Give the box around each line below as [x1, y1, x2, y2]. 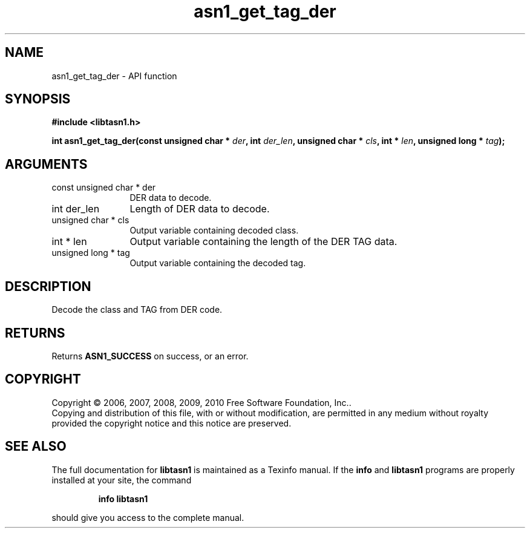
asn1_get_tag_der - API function [51, 70, 177, 81]
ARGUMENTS [5, 156, 88, 172]
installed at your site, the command [51, 474, 192, 485]
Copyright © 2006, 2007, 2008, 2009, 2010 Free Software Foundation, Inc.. [51, 397, 352, 408]
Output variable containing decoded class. [129, 225, 299, 236]
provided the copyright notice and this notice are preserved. [51, 417, 292, 428]
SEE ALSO [5, 439, 67, 454]
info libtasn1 [98, 493, 148, 504]
